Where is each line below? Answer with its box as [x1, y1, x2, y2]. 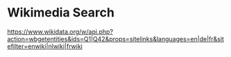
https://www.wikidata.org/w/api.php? [7, 27, 113, 36]
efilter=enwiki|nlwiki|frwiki [7, 42, 83, 50]
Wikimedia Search [7, 5, 114, 21]
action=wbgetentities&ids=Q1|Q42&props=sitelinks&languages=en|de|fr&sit [7, 34, 224, 43]
